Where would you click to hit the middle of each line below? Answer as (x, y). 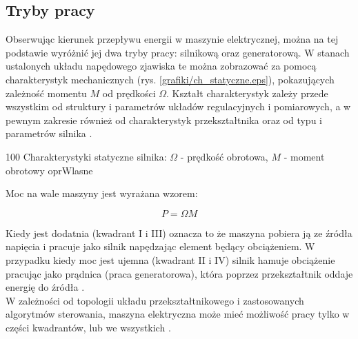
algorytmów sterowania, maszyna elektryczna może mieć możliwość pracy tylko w (178, 314)
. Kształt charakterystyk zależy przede (247, 93)
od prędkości (129, 93)
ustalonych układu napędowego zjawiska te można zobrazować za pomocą (161, 66)
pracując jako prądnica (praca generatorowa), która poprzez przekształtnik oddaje (179, 273)
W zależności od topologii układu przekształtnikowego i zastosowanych (155, 300)
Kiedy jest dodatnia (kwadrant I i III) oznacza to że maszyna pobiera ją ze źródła (179, 233)
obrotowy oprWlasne (49, 170)
